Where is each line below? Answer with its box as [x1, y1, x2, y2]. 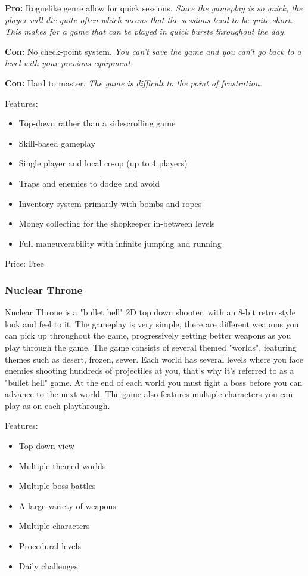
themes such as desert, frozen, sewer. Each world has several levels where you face [5, 352, 304, 365]
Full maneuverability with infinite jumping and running [18, 237, 222, 249]
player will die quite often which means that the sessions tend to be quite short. [5, 13, 293, 26]
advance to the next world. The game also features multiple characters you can [5, 388, 293, 400]
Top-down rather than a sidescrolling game [18, 117, 176, 129]
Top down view [18, 439, 74, 452]
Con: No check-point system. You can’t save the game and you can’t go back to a [5, 45, 301, 57]
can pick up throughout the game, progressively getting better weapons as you [5, 329, 291, 342]
